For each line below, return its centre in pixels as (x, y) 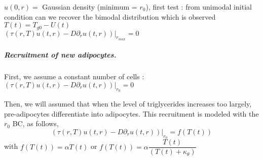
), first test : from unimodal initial (199, 7)
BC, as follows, (35, 123)
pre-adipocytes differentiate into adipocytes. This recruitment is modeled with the (131, 113)
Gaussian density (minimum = (90, 7)
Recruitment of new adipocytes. (60, 55)
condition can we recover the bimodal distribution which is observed (110, 16)
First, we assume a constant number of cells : (74, 76)
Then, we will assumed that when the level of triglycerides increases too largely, (128, 104)
